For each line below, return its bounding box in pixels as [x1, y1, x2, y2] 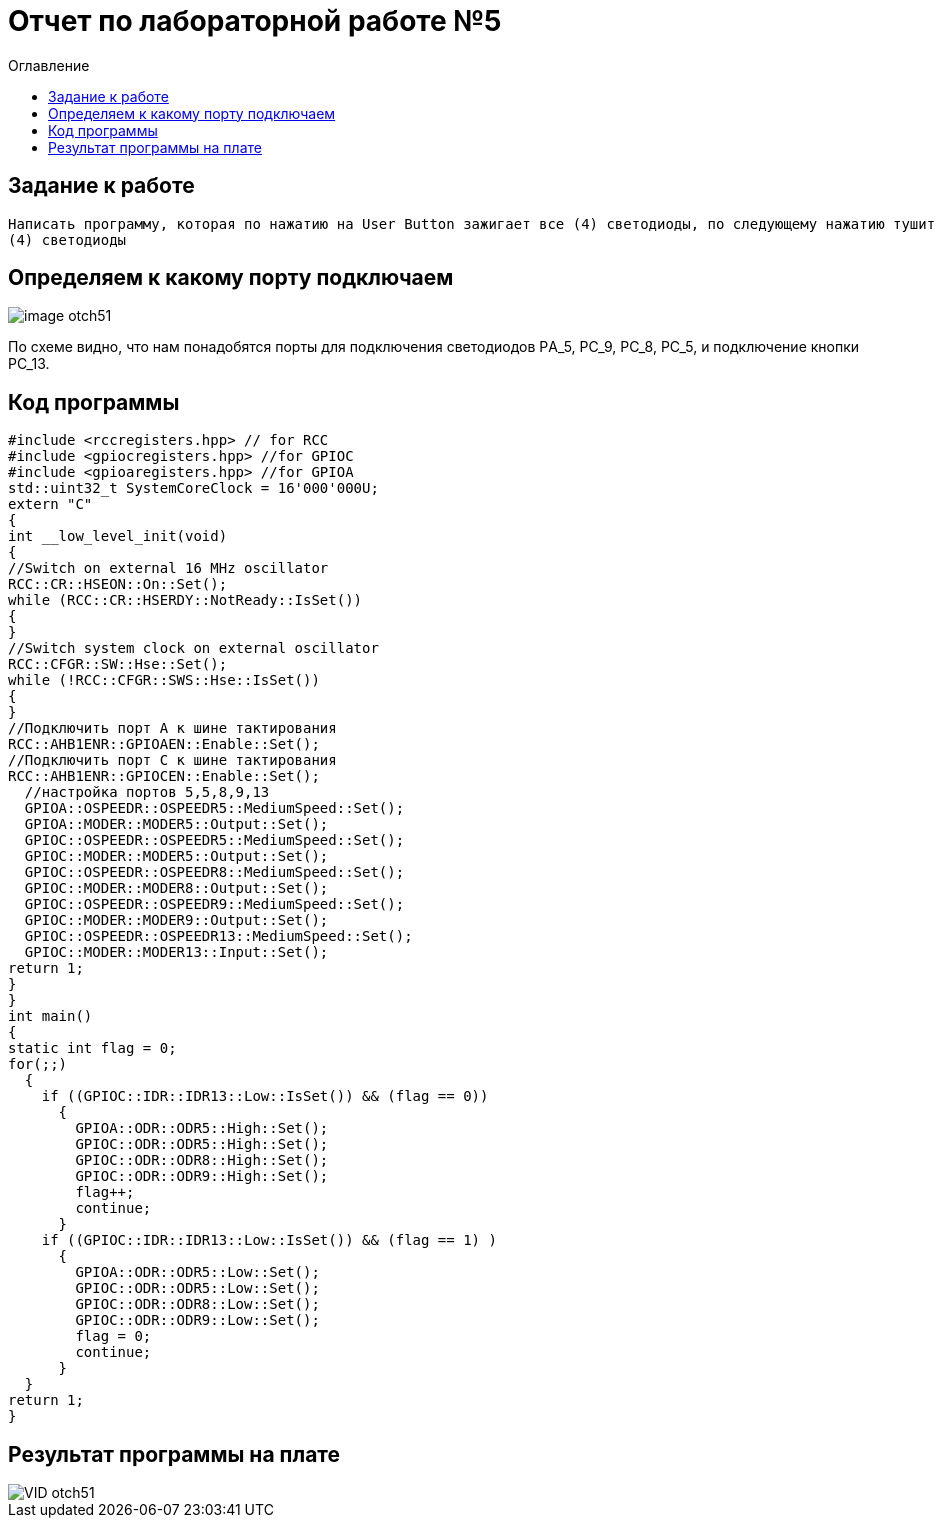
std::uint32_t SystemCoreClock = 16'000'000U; [8, 480, 379, 497]
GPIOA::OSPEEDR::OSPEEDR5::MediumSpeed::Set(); [24, 800, 405, 817]
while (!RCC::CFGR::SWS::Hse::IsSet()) [8, 672, 320, 689]
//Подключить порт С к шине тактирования [8, 752, 337, 769]
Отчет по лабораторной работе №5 [8, 4, 502, 38]
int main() [8, 1008, 93, 1025]
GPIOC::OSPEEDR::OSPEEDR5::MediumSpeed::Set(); [24, 832, 405, 849]
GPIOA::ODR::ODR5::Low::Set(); [75, 1264, 320, 1281]
